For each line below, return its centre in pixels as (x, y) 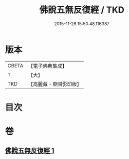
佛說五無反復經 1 (30, 151)
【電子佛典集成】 (47, 66)
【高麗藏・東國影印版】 (55, 84)
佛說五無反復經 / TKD (82, 10)
